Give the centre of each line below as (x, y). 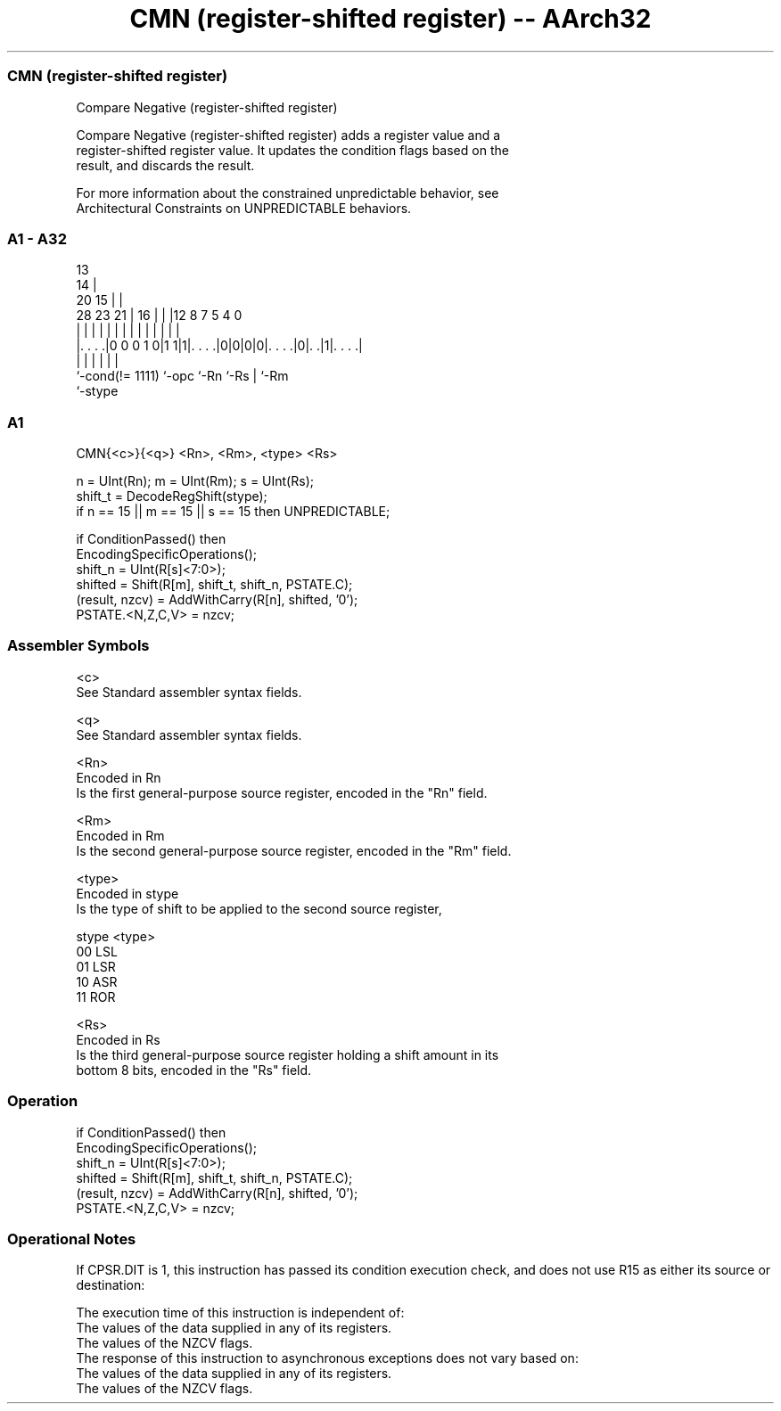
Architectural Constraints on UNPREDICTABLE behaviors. (244, 208)
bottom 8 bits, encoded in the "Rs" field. (194, 1070)
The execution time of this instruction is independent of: (240, 1313)
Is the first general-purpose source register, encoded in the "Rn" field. (282, 792)
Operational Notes (72, 1239)
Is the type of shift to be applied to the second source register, (259, 908)
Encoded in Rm (120, 835)
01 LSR (96, 966)
